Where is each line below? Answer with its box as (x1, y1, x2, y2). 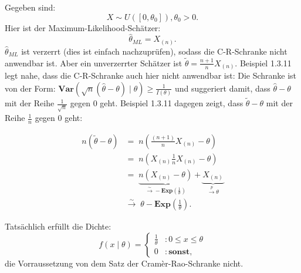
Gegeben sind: (5, 1, 56, 13)
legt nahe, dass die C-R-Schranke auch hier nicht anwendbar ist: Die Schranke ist (5, 69, 297, 82)
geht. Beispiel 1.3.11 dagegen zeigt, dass (100, 97, 243, 109)
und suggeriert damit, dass (174, 82, 270, 94)
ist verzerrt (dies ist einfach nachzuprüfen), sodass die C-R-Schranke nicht (21, 45, 288, 57)
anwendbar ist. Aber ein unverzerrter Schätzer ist (5, 56, 182, 69)
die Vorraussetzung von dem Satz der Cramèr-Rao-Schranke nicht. (5, 257, 243, 269)
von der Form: (5, 82, 56, 94)
